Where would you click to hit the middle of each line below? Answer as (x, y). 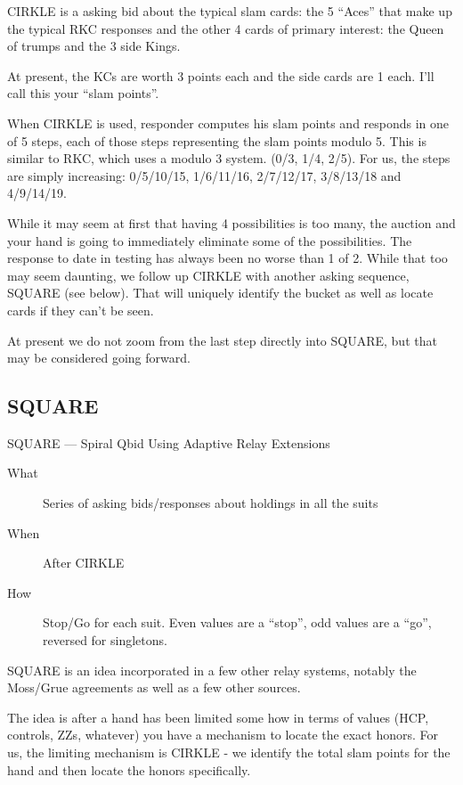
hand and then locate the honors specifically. (129, 769)
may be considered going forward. (99, 358)
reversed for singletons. (105, 640)
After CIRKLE (84, 563)
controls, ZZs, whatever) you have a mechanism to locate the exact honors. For (223, 735)
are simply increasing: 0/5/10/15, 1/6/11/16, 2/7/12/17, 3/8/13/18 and (204, 175)
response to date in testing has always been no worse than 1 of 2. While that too (227, 258)
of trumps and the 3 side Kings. (94, 46)
